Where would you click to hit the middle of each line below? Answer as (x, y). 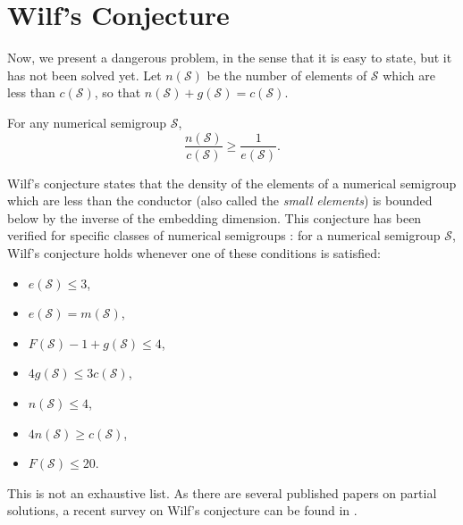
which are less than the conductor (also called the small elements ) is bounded (220, 200)
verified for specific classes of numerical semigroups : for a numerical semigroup (224, 235)
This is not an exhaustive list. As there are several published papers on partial (222, 492)
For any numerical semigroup (87, 122)
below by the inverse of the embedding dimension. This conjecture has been (215, 217)
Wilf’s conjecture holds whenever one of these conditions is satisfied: (194, 252)
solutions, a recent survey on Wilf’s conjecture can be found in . (182, 510)
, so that (118, 92)
